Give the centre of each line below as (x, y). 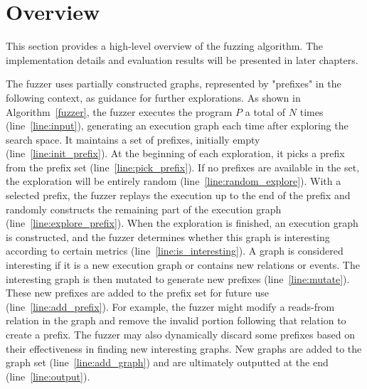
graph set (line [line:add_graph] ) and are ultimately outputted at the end (167, 362)
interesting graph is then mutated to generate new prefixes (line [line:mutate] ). (178, 278)
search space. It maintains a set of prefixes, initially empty (133, 139)
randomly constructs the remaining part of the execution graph (144, 209)
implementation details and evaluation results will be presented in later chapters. (182, 59)
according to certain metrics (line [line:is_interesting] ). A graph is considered (175, 251)
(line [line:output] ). (48, 376)
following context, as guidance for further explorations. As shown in (153, 97)
